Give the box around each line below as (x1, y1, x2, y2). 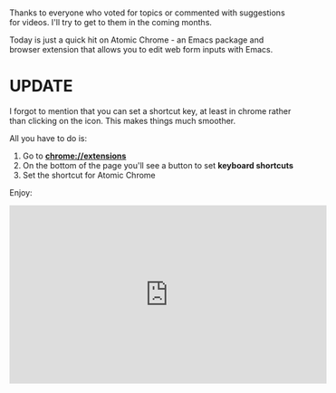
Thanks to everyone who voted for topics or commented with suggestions (9, 7, 285, 18)
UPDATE (9, 76, 73, 97)
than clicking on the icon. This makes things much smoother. (9, 116, 236, 127)
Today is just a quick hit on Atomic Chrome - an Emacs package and (9, 34, 264, 45)
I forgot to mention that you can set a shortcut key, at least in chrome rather (9, 106, 292, 117)
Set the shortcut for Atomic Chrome (22, 170, 156, 181)
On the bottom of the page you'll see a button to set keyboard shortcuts (22, 160, 294, 171)
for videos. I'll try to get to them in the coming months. (9, 17, 213, 28)
